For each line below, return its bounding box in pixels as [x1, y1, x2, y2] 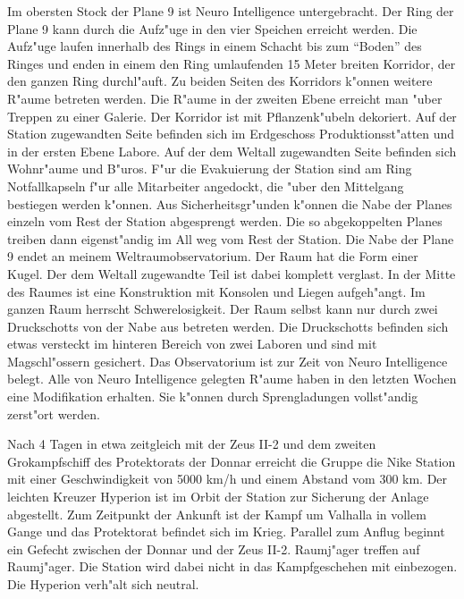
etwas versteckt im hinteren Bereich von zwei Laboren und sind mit [7, 334, 377, 353]
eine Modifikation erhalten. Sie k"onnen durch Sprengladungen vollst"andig [7, 387, 418, 406]
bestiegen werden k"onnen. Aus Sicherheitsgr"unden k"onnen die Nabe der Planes [7, 194, 452, 213]
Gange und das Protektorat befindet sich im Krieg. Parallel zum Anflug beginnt [7, 522, 445, 541]
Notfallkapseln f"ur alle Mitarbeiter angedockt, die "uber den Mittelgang [7, 176, 404, 195]
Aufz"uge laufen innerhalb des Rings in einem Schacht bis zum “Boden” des [7, 37, 422, 55]
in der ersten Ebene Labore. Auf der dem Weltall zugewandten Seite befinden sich [7, 141, 457, 160]
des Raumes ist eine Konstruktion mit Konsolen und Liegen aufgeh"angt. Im [7, 282, 426, 300]
